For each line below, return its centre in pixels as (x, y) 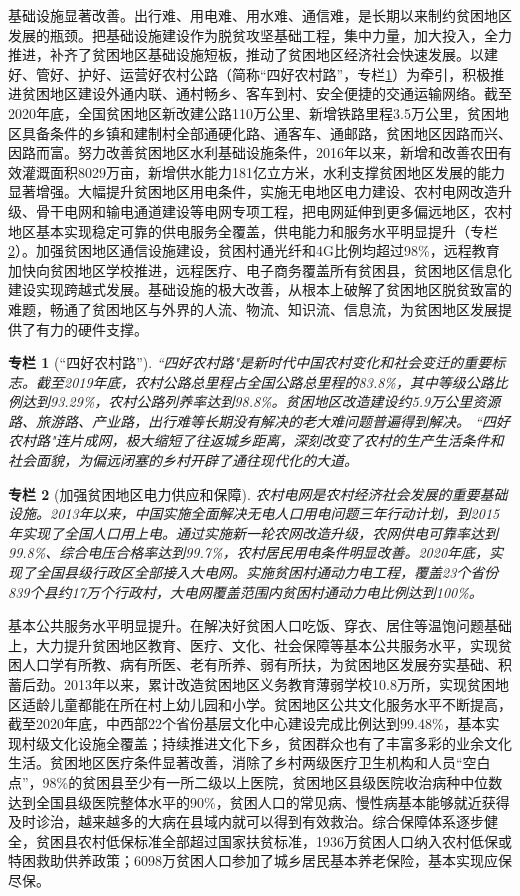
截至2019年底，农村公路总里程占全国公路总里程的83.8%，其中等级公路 (264, 381)
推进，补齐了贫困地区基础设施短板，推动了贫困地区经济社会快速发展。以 (246, 54)
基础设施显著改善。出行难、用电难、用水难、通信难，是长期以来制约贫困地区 (260, 15)
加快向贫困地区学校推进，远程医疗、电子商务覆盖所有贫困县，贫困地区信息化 (260, 269)
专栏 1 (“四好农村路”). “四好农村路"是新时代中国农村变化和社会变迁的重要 (250, 362)
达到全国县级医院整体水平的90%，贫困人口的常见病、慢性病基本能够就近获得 (259, 801)
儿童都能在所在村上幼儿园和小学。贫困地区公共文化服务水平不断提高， (280, 703)
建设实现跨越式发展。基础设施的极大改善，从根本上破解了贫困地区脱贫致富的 (260, 289)
